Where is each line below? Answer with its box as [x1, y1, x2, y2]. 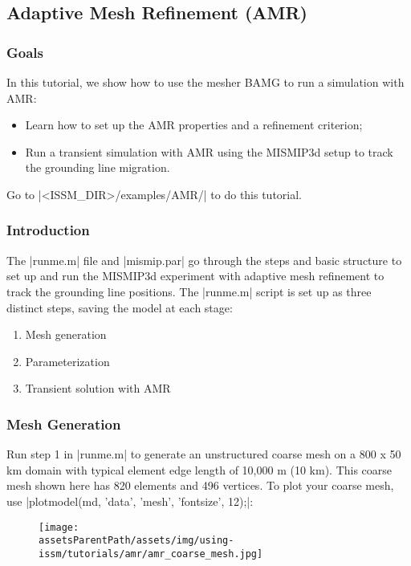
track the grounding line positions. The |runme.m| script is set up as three [6, 283, 372, 299]
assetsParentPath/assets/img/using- [39, 535, 234, 547]
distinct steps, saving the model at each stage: [6, 299, 233, 316]
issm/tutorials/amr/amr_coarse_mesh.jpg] [39, 548, 263, 560]
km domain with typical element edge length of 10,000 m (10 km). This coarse [6, 461, 393, 478]
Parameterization [25, 352, 110, 369]
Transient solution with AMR [25, 380, 171, 397]
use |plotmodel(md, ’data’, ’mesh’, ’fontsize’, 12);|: [6, 492, 254, 509]
